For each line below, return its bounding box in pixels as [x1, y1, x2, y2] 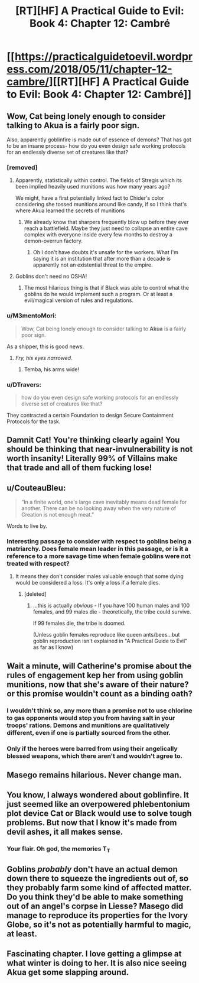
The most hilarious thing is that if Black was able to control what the [24, 284, 190, 291]
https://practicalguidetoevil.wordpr [14, 50, 193, 63]
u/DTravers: [6, 380, 42, 388]
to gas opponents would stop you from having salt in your [6, 713, 175, 722]
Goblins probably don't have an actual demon [6, 864, 178, 874]
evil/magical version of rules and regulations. [24, 297, 133, 304]
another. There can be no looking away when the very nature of [21, 505, 177, 512]
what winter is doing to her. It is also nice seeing [6, 958, 187, 968]
